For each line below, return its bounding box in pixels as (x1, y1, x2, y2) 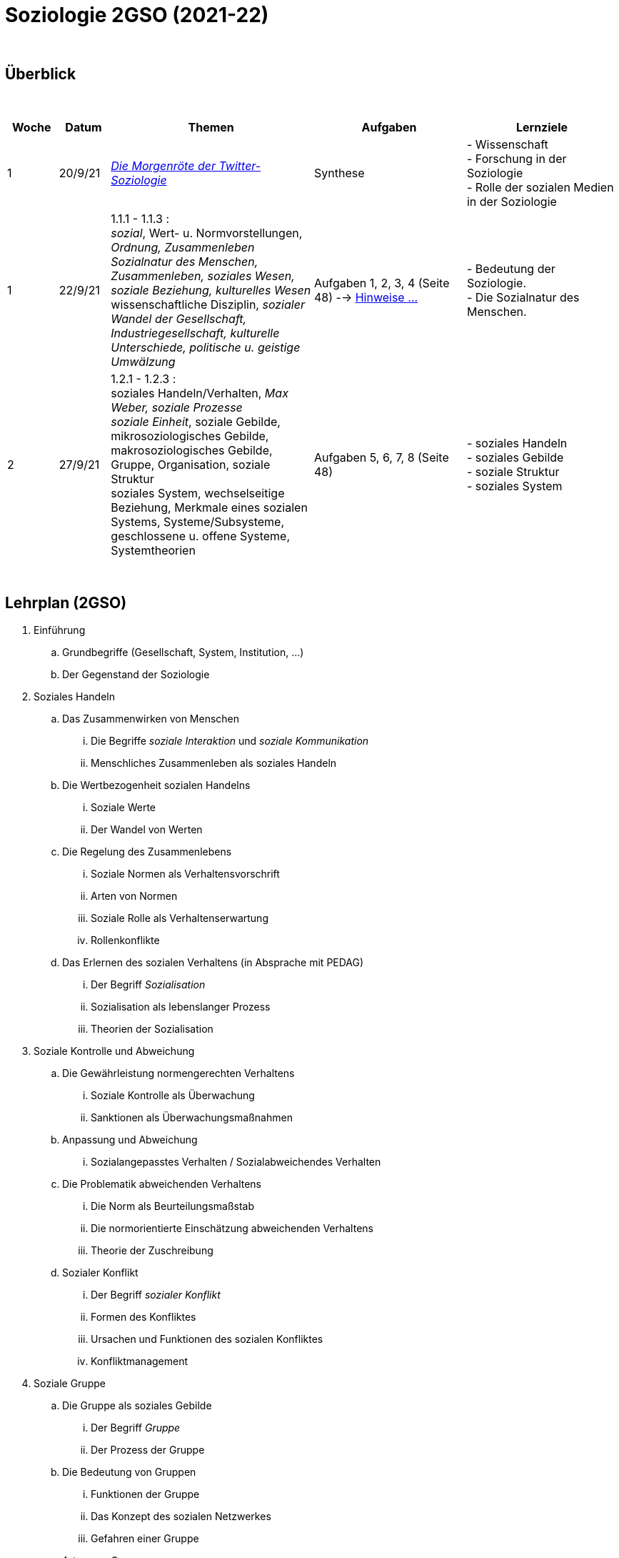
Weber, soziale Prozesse (111, 400, 243, 415)
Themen (188, 119, 234, 134)
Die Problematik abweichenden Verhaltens (62, 1178, 262, 1191)
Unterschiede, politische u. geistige (111, 339, 301, 354)
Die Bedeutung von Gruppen (62, 1466, 196, 1479)
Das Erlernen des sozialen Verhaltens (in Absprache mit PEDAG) (62, 956, 364, 969)
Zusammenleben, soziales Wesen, (111, 268, 295, 283)
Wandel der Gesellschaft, (111, 311, 247, 326)
